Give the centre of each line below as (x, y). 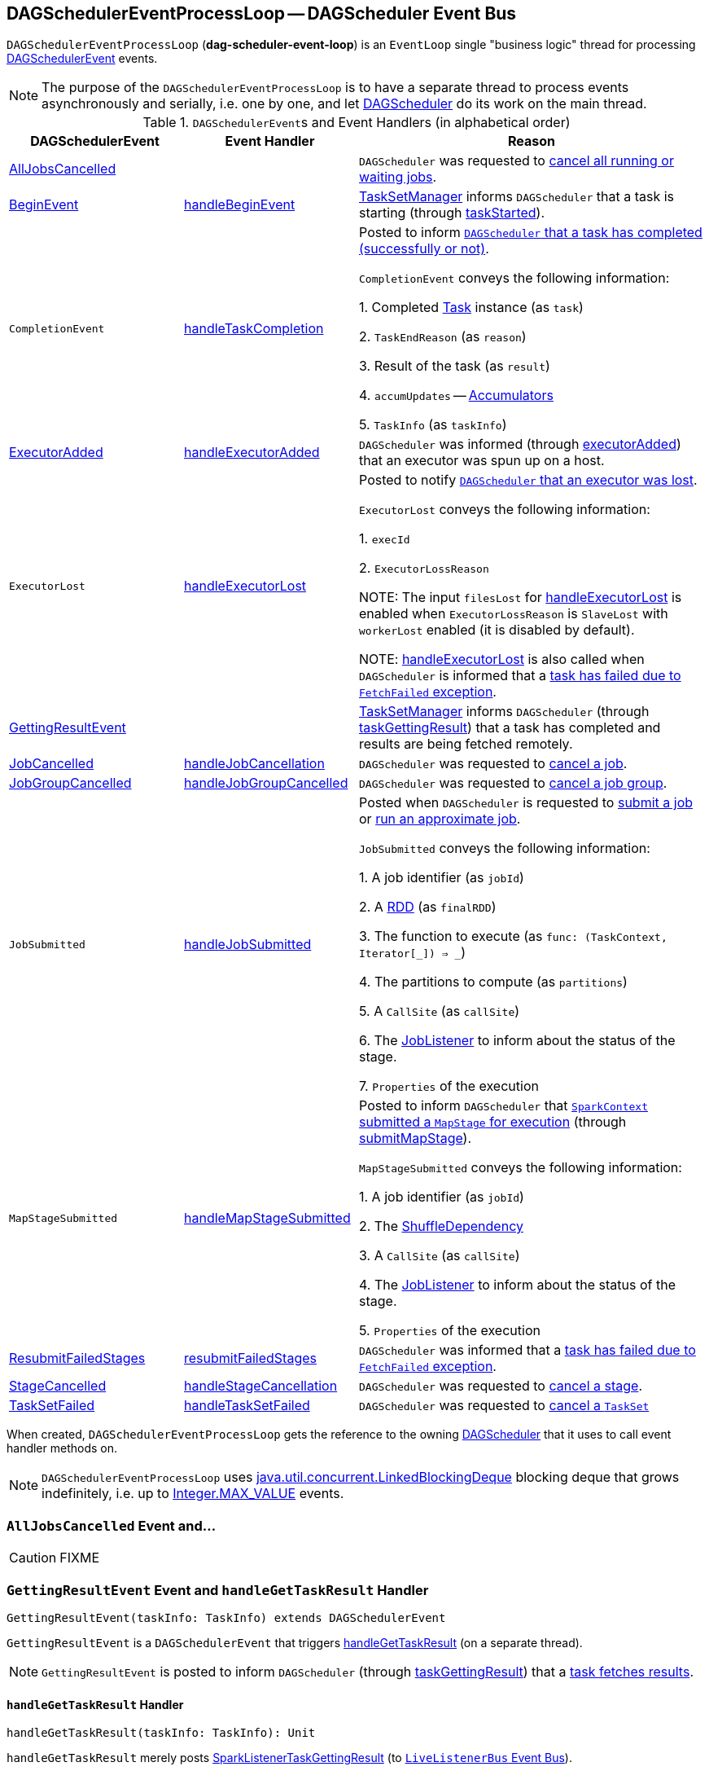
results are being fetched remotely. (466, 744)
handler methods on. (62, 1448)
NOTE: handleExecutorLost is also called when (502, 659)
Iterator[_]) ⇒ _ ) (413, 953)
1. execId (385, 539)
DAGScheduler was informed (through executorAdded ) (520, 444)
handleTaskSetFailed (247, 1406)
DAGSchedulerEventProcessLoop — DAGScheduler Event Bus (262, 13)
